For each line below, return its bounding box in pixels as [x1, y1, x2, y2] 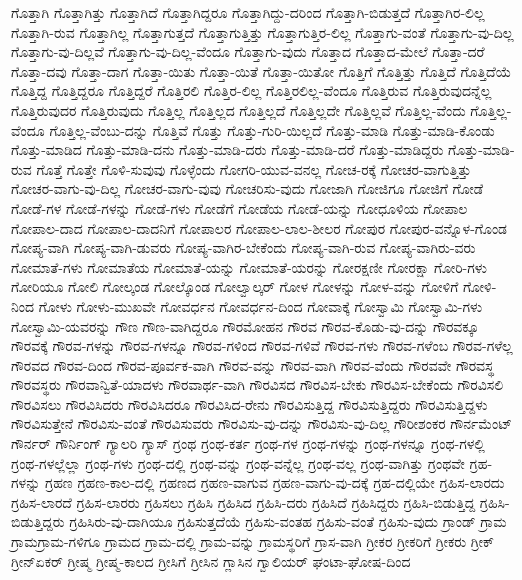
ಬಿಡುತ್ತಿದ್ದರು [11, 511, 65, 532]
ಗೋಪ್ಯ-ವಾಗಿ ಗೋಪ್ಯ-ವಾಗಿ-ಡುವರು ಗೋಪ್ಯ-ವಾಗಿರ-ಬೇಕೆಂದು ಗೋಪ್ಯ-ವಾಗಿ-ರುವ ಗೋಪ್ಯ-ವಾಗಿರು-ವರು [11, 237, 476, 258]
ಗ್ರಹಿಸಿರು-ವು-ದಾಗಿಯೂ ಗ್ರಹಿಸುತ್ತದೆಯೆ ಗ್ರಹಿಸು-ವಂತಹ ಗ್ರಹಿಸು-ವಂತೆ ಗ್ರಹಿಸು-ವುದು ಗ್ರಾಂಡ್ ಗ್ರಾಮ [69, 511, 507, 532]
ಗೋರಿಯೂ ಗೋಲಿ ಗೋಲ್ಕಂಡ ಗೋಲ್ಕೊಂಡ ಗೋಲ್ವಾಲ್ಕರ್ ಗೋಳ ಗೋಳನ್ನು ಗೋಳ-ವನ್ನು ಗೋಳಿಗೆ [11, 276, 459, 297]
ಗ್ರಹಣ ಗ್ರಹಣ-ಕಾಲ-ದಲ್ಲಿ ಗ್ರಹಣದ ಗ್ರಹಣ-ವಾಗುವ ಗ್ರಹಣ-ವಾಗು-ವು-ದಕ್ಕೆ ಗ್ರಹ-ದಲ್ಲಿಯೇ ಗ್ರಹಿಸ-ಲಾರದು [44, 472, 505, 493]
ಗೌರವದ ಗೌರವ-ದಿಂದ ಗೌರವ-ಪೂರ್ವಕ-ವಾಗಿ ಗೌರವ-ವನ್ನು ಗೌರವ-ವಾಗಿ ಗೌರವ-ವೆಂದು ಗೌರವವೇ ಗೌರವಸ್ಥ [11, 354, 494, 375]
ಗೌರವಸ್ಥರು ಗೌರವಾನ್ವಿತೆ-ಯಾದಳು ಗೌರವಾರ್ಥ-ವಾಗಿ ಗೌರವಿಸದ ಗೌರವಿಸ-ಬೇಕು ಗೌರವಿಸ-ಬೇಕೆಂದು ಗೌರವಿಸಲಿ [11, 374, 504, 395]
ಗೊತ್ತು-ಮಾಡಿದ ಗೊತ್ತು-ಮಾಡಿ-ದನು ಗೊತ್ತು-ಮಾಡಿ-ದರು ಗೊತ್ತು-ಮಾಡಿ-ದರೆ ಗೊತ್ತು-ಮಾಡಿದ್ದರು [11, 139, 444, 160]
